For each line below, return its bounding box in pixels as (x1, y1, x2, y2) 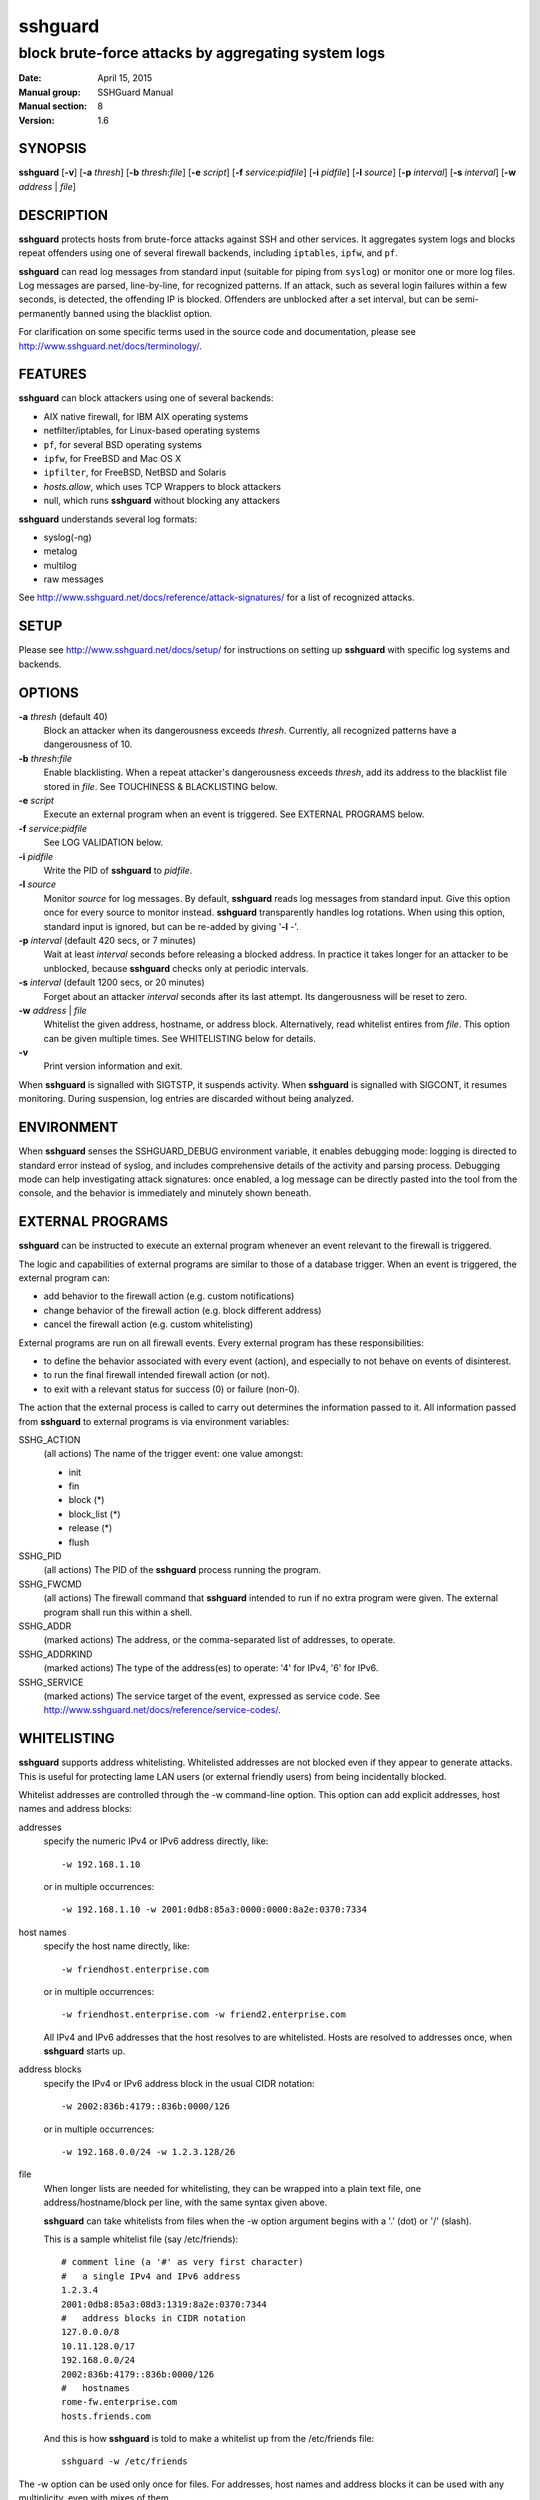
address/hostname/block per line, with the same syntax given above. (43, 2196, 328, 2209)
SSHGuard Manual (97, 86, 174, 98)
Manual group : (18, 86, 81, 98)
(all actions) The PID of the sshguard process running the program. (43, 1564, 322, 1576)
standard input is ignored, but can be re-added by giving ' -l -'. (43, 920, 299, 932)
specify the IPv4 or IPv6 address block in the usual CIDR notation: (43, 2077, 315, 2089)
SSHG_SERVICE (18, 1676, 84, 1688)
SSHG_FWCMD (18, 1578, 82, 1590)
